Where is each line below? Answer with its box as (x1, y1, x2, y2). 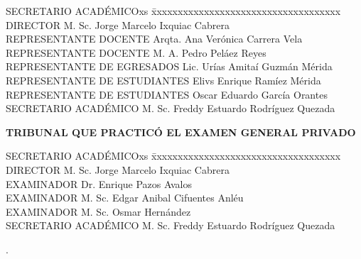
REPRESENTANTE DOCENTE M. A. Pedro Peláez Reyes (6, 45, 266, 60)
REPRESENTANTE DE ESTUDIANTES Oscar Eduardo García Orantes (6, 87, 328, 101)
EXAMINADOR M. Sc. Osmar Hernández (6, 204, 191, 219)
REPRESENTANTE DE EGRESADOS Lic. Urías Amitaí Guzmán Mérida (6, 59, 333, 74)
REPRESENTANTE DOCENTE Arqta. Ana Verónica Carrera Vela (6, 31, 303, 46)
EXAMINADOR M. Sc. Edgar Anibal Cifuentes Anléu (6, 190, 244, 205)
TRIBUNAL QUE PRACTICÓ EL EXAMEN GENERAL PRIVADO (6, 124, 356, 139)
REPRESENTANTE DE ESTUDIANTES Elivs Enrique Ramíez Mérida (6, 72, 321, 87)
